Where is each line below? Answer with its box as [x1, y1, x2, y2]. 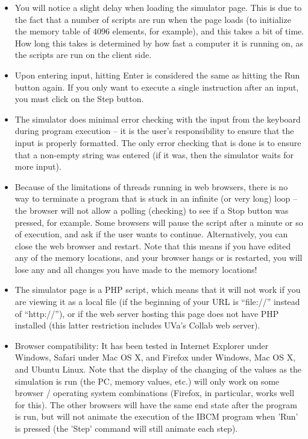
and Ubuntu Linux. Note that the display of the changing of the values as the [14, 363, 302, 376]
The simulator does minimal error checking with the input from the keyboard [14, 112, 301, 125]
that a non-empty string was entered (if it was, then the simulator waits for [14, 148, 294, 161]
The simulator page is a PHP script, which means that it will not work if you [14, 283, 301, 296]
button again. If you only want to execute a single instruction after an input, [14, 80, 299, 93]
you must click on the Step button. [14, 92, 144, 105]
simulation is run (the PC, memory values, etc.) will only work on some [14, 374, 280, 387]
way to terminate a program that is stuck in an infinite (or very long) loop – [14, 192, 297, 205]
